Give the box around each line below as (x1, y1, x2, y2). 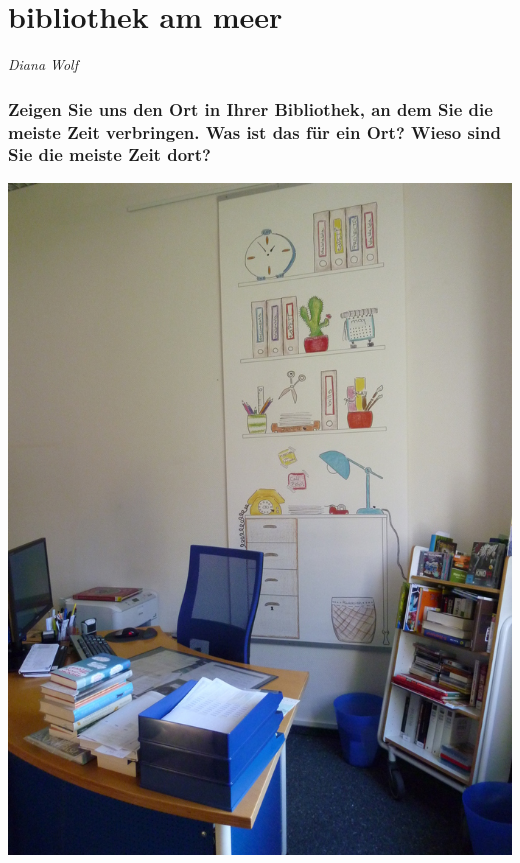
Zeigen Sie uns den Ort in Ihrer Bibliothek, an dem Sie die (8, 96, 493, 121)
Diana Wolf (8, 54, 78, 75)
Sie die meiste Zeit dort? (8, 142, 211, 167)
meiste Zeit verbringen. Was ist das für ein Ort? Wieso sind (8, 119, 501, 144)
